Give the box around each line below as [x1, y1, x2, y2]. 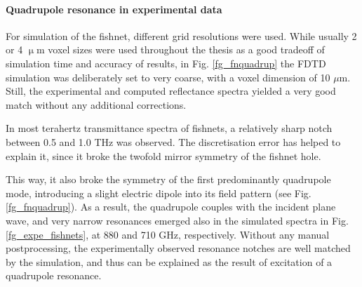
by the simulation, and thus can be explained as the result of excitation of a [6, 254, 333, 269]
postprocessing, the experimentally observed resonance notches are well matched [6, 241, 351, 255]
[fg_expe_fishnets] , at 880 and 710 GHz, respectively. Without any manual [6, 227, 330, 241]
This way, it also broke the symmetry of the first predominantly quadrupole [6, 172, 331, 187]
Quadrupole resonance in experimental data [6, 1, 222, 16]
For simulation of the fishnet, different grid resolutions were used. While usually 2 [6, 28, 357, 43]
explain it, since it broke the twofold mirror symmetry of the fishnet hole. [6, 148, 321, 163]
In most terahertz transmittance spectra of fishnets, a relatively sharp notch [6, 121, 333, 135]
